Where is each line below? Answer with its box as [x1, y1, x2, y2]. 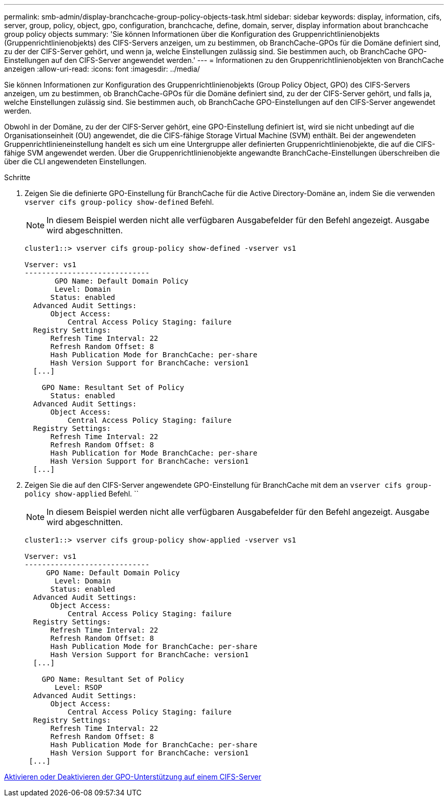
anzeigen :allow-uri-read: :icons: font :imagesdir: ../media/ [4, 64, 200, 73]
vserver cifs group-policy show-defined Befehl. [25, 198, 214, 206]
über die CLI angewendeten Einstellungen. [4, 157, 147, 166]
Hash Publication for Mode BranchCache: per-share [50, 449, 258, 457]
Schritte [4, 173, 31, 182]
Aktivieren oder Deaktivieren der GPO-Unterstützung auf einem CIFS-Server [4, 772, 261, 781]
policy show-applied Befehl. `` [25, 489, 139, 498]
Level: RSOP [55, 683, 102, 691]
